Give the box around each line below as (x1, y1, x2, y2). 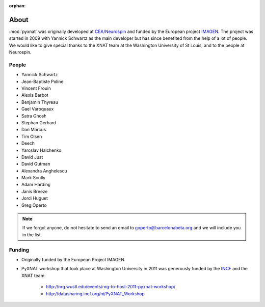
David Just (21, 154, 43, 160)
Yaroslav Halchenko (21, 147, 62, 153)
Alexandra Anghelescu (21, 167, 67, 174)
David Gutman (21, 161, 51, 167)
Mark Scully (21, 175, 46, 181)
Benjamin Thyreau (21, 99, 58, 105)
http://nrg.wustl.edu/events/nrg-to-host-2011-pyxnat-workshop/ (46, 284, 176, 290)
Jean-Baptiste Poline (21, 79, 64, 84)
